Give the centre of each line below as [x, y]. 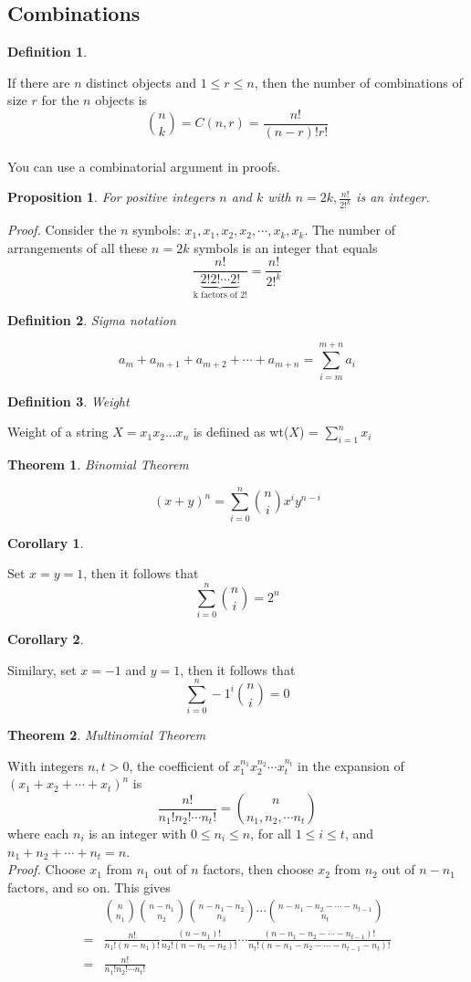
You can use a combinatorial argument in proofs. [144, 166]
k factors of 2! [220, 296]
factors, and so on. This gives [89, 887]
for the [60, 100]
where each [38, 834]
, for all [271, 834]
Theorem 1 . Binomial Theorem [98, 464]
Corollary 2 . [46, 638]
